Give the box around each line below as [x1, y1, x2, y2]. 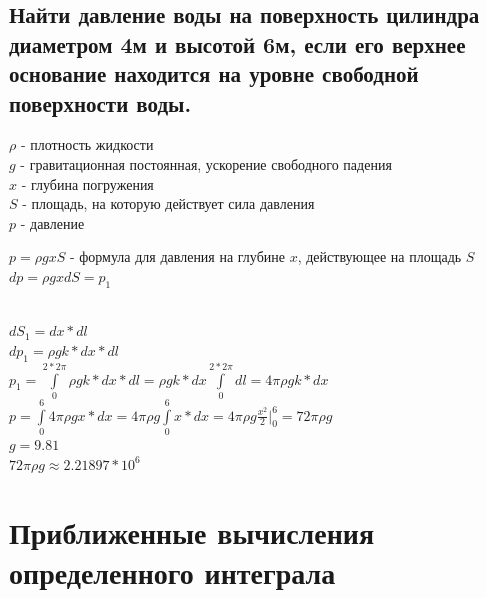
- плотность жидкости [20, 134, 154, 155]
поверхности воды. [9, 87, 192, 118]
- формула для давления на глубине [69, 246, 285, 267]
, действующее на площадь [297, 246, 462, 267]
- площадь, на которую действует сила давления [22, 193, 315, 214]
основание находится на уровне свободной [9, 58, 419, 89]
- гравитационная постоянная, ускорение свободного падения [20, 153, 392, 174]
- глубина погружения [21, 173, 154, 194]
